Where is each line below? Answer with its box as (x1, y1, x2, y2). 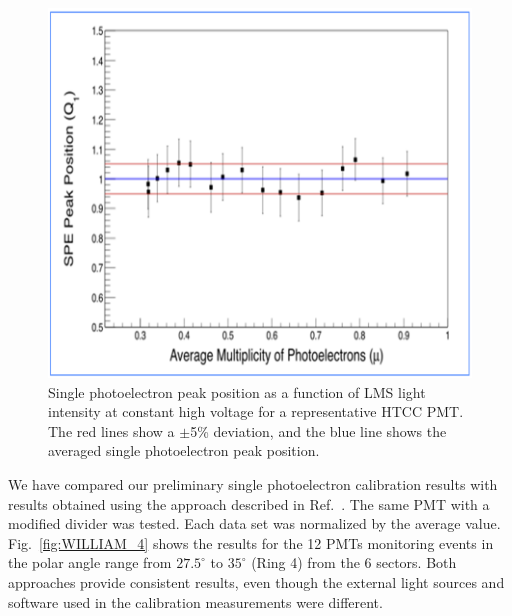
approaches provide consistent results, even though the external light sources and (8, 571, 505, 592)
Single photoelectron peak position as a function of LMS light (48, 381, 426, 402)
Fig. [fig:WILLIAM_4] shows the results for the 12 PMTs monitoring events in (8, 532, 494, 553)
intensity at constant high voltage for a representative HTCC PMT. (48, 401, 464, 422)
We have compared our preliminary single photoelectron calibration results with (8, 474, 498, 494)
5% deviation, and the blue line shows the (190, 420, 447, 441)
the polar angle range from (8, 552, 172, 573)
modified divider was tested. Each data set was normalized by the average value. (8, 513, 501, 534)
